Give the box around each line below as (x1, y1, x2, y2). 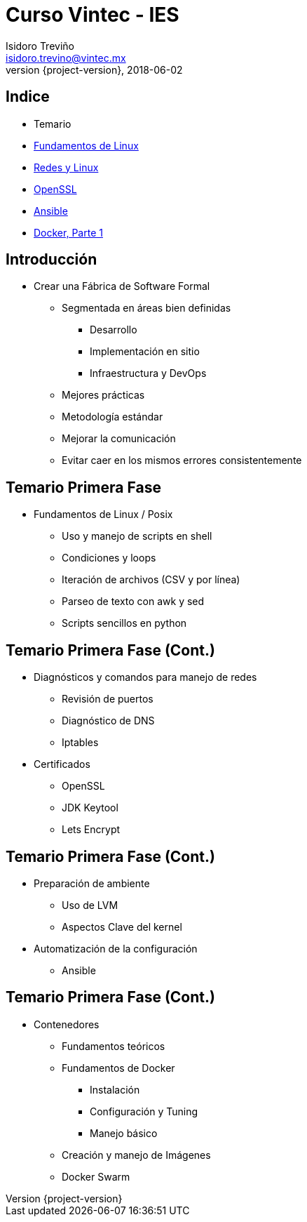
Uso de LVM (62, 898, 118, 911)
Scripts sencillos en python (62, 617, 187, 630)
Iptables (62, 736, 99, 749)
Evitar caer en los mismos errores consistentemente (62, 454, 302, 467)
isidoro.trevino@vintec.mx (6, 51, 126, 64)
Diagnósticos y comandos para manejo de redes (34, 671, 257, 684)
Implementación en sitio (90, 345, 200, 358)
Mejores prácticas (62, 389, 145, 401)
